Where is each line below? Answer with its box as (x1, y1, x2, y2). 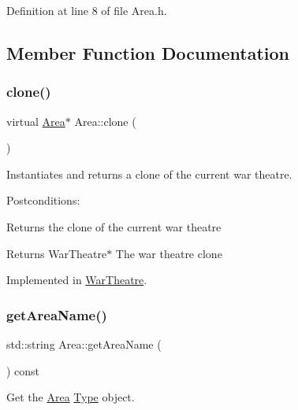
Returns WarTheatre (6, 245, 107, 261)
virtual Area (6, 113, 65, 129)
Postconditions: (6, 192, 80, 209)
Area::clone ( (74, 113, 136, 129)
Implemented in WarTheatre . (6, 271, 147, 288)
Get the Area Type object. (6, 389, 135, 405)
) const (6, 362, 40, 379)
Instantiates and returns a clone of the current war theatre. (6, 165, 292, 182)
